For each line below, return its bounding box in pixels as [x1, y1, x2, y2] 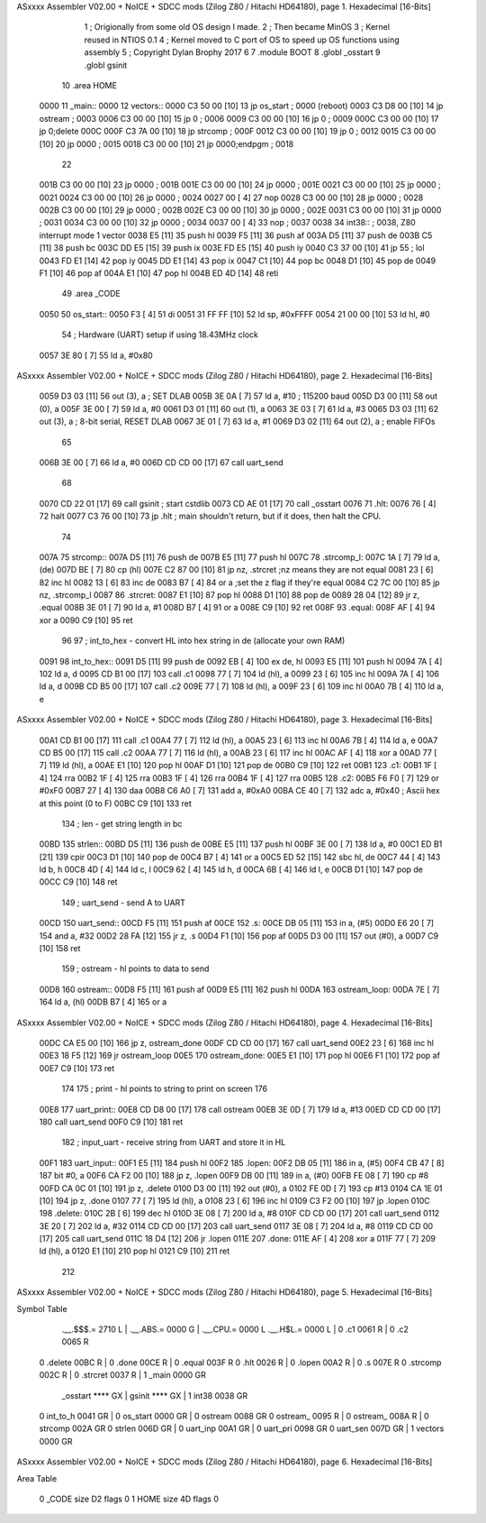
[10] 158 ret [39, 943, 81, 954]
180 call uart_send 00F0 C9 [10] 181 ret [39, 1116, 184, 1127]
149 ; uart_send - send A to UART [61, 897, 186, 908]
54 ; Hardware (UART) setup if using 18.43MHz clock [61, 329, 259, 340]
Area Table [16, 1473, 58, 1483]
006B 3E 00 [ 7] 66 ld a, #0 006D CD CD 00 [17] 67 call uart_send [39, 456, 283, 468]
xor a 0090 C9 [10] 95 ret [39, 614, 134, 626]
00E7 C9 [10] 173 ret [39, 1062, 115, 1073]
